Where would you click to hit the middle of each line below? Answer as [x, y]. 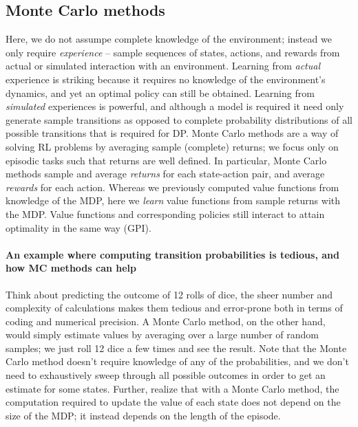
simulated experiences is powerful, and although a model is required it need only [175, 106]
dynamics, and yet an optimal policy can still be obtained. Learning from [160, 92]
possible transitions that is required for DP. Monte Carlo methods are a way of [172, 133]
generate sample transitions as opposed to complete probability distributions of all [179, 119]
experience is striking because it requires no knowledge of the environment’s [166, 79]
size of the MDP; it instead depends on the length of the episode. [143, 415]
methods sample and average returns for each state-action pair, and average [165, 174]
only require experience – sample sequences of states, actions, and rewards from [173, 52]
